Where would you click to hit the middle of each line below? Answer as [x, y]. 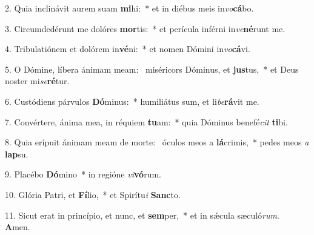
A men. [18, 227]
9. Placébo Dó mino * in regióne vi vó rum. [83, 174]
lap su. [17, 154]
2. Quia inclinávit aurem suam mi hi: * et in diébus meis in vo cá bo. [129, 8]
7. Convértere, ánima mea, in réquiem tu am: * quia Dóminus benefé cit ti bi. [146, 121]
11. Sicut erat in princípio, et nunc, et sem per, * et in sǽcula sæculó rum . [142, 215]
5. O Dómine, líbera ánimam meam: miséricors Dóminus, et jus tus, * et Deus [152, 69]
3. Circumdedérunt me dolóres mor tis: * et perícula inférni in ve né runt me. [145, 28]
